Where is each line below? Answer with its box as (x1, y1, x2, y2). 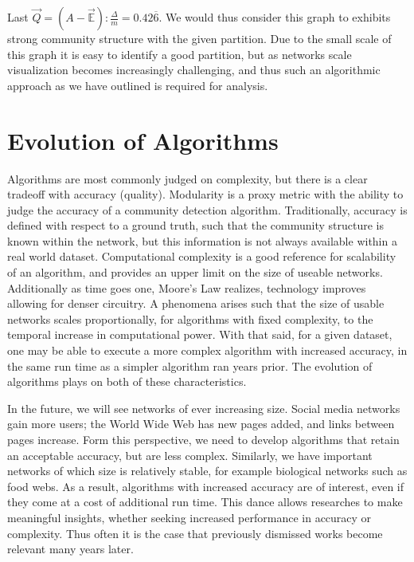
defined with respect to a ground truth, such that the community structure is (7, 217, 385, 234)
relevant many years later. (7, 540, 134, 557)
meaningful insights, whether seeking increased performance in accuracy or (7, 509, 372, 525)
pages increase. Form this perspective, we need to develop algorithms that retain (7, 431, 400, 447)
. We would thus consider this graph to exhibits (158, 9, 391, 25)
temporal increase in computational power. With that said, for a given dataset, (7, 326, 393, 343)
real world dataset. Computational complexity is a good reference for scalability (7, 248, 396, 265)
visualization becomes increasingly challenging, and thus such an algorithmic (7, 61, 381, 78)
